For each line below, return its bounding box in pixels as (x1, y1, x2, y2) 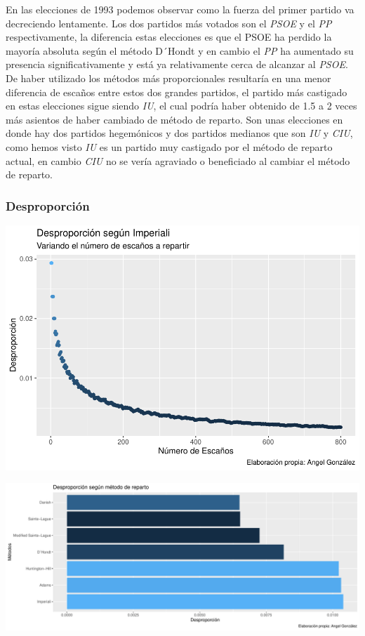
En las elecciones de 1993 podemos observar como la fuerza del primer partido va (6, 2, 354, 16)
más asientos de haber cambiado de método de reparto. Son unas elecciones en (6, 112, 343, 126)
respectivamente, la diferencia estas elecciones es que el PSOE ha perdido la (6, 29, 332, 44)
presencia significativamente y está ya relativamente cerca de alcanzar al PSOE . (6, 57, 348, 72)
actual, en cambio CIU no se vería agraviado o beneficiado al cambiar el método (6, 153, 350, 168)
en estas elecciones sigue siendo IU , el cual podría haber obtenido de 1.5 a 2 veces (6, 98, 357, 113)
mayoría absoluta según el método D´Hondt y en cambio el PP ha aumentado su (6, 43, 354, 58)
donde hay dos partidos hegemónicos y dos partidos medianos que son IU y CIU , (6, 126, 353, 140)
